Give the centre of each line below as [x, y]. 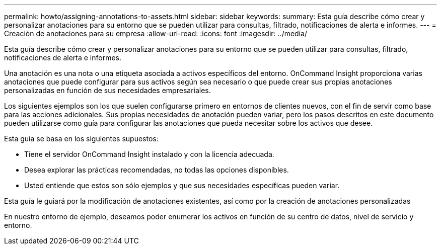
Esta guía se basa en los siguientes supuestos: [81, 139]
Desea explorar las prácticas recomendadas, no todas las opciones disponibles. [157, 170]
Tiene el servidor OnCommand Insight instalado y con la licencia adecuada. [149, 154]
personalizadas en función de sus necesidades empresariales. [107, 90]
